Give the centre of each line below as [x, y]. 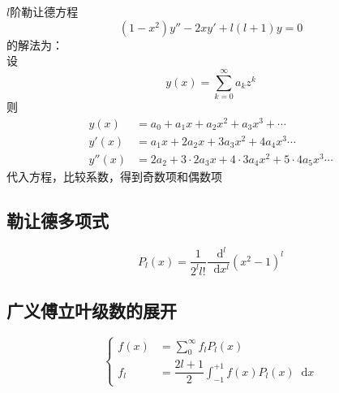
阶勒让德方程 [44, 11]
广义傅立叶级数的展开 [92, 310]
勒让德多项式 [58, 220]
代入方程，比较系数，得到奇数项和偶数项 [114, 176]
